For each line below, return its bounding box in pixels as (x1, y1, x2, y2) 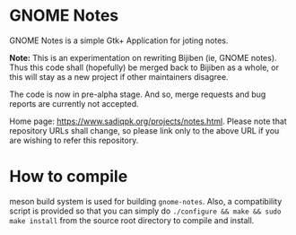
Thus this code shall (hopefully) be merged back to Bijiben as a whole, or (9, 62, 280, 73)
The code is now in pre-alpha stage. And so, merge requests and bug (9, 89, 266, 100)
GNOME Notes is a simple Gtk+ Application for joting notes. (9, 35, 229, 46)
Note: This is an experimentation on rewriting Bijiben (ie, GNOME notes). (9, 52, 277, 63)
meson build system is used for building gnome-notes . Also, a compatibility (9, 196, 283, 206)
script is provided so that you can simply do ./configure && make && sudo (9, 205, 282, 216)
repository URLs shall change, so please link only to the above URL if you (9, 125, 280, 135)
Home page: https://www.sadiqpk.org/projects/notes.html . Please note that (9, 116, 287, 126)
